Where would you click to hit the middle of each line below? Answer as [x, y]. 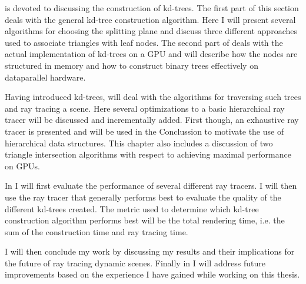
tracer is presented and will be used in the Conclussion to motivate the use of [144, 131]
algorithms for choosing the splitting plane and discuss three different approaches [151, 31]
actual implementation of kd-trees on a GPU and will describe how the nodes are [151, 54]
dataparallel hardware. [45, 77]
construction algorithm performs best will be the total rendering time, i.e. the [145, 220]
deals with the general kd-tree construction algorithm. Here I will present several [150, 19]
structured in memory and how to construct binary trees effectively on [132, 65]
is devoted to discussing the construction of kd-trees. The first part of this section [152, 8]
